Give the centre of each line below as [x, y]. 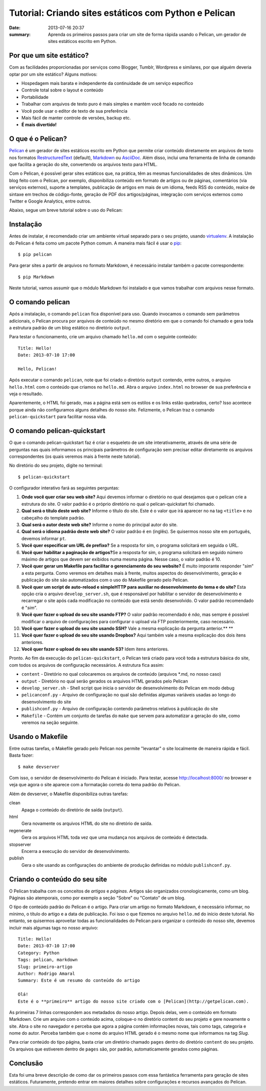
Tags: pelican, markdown [48, 960]
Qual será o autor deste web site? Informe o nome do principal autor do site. [100, 525]
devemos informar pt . [44, 538]
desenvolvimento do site [46, 702]
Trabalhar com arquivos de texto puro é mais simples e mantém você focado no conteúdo [113, 104]
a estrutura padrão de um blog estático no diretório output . [70, 327]
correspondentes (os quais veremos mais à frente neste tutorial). [75, 456]
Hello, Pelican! [37, 369]
